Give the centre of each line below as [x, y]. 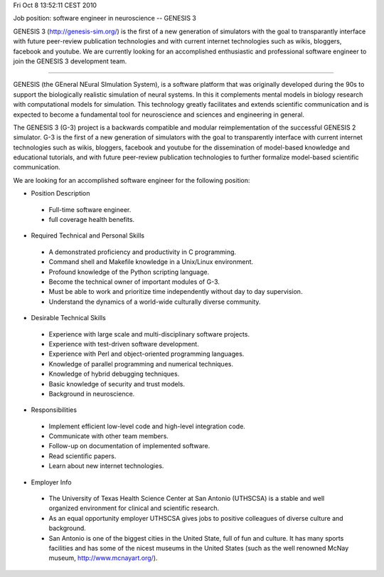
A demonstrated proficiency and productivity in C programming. [143, 252]
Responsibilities [54, 410]
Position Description [60, 194]
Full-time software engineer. [90, 209]
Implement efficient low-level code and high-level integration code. [147, 426]
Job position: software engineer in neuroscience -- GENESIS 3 [105, 18]
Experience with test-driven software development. [124, 344]
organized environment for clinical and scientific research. [134, 508]
